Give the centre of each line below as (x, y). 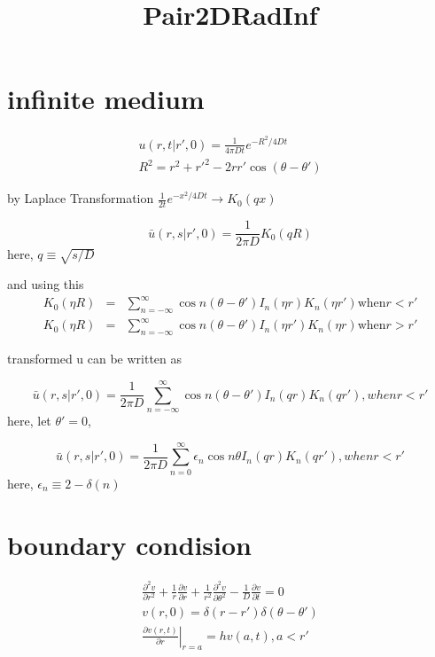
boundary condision (129, 544)
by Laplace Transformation (81, 198)
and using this (46, 284)
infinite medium (106, 99)
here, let (29, 421)
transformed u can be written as (95, 359)
